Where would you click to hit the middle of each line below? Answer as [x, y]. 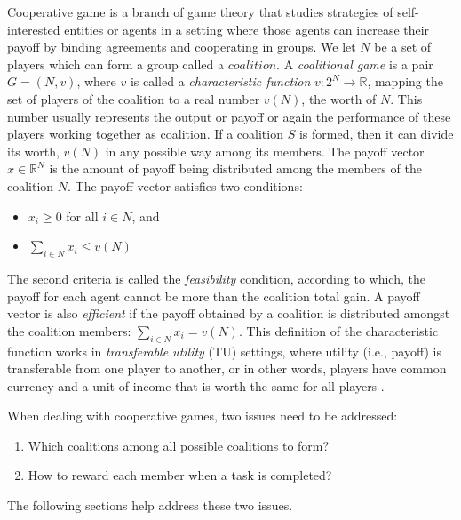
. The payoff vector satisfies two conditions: [185, 185]
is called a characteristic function [220, 81]
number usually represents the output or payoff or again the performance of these [229, 116]
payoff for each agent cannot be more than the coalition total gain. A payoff [214, 296]
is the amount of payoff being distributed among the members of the [235, 168]
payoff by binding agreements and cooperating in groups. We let [182, 47]
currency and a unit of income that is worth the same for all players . [196, 385]
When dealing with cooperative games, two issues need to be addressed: [203, 416]
